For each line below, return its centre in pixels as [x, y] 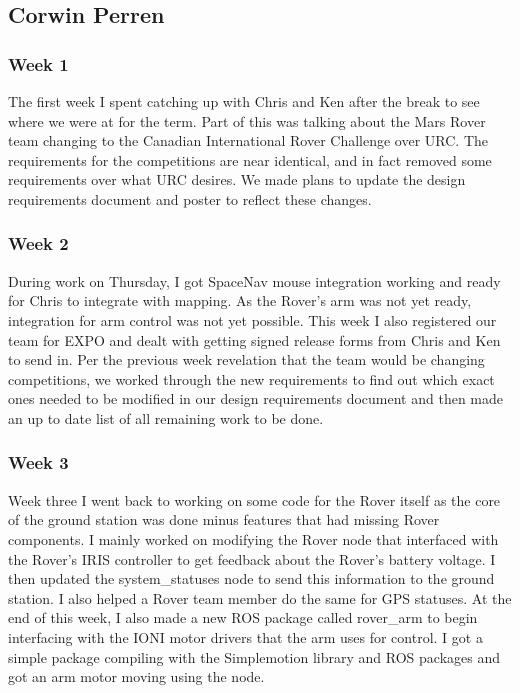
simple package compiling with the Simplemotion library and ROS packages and [254, 656]
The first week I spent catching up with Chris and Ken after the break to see [244, 101]
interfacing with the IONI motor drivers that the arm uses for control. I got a [245, 636]
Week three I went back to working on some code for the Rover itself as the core [254, 499]
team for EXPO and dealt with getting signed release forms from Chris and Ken [254, 339]
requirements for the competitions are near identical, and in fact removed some [250, 159]
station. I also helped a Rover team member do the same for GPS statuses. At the [260, 597]
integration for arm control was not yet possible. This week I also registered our [252, 319]
